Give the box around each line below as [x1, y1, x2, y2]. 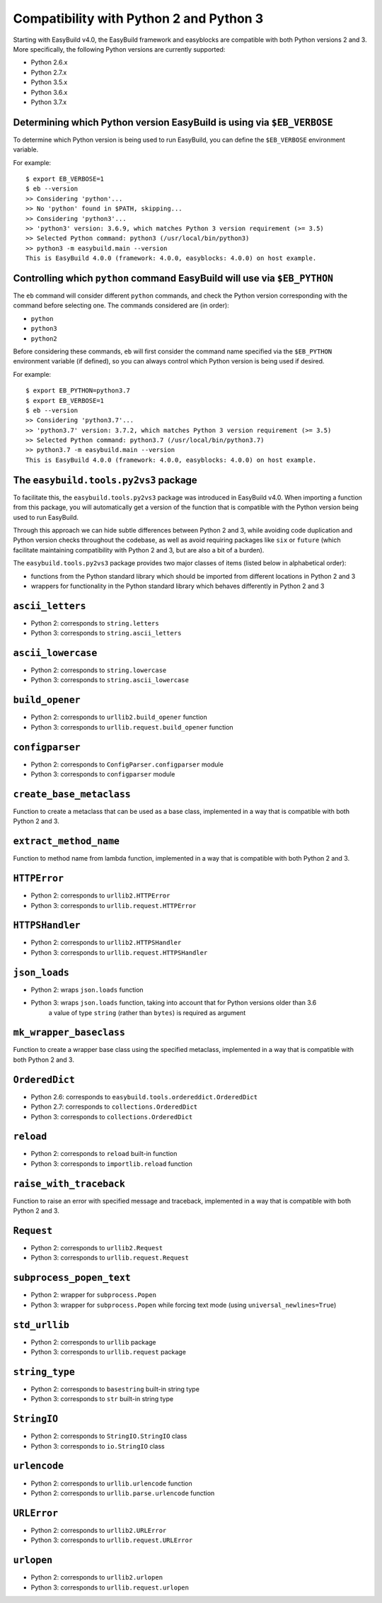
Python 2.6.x [30, 58, 68, 67]
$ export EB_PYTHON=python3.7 [25, 387, 131, 395]
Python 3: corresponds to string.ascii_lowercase [30, 676, 189, 684]
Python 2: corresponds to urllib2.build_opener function [30, 713, 208, 722]
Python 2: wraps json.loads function [30, 985, 144, 994]
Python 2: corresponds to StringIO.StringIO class [30, 1432, 187, 1441]
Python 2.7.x [30, 68, 67, 77]
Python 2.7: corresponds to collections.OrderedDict [30, 1102, 198, 1111]
